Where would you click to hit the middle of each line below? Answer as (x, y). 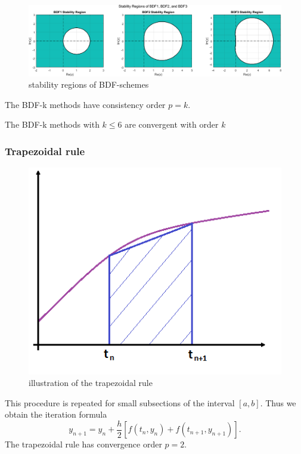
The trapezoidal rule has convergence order (83, 444)
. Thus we (278, 402)
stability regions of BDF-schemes (89, 84)
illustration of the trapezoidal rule (91, 383)
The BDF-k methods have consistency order (85, 104)
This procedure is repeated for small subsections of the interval (120, 402)
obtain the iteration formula (56, 414)
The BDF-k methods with (52, 124)
